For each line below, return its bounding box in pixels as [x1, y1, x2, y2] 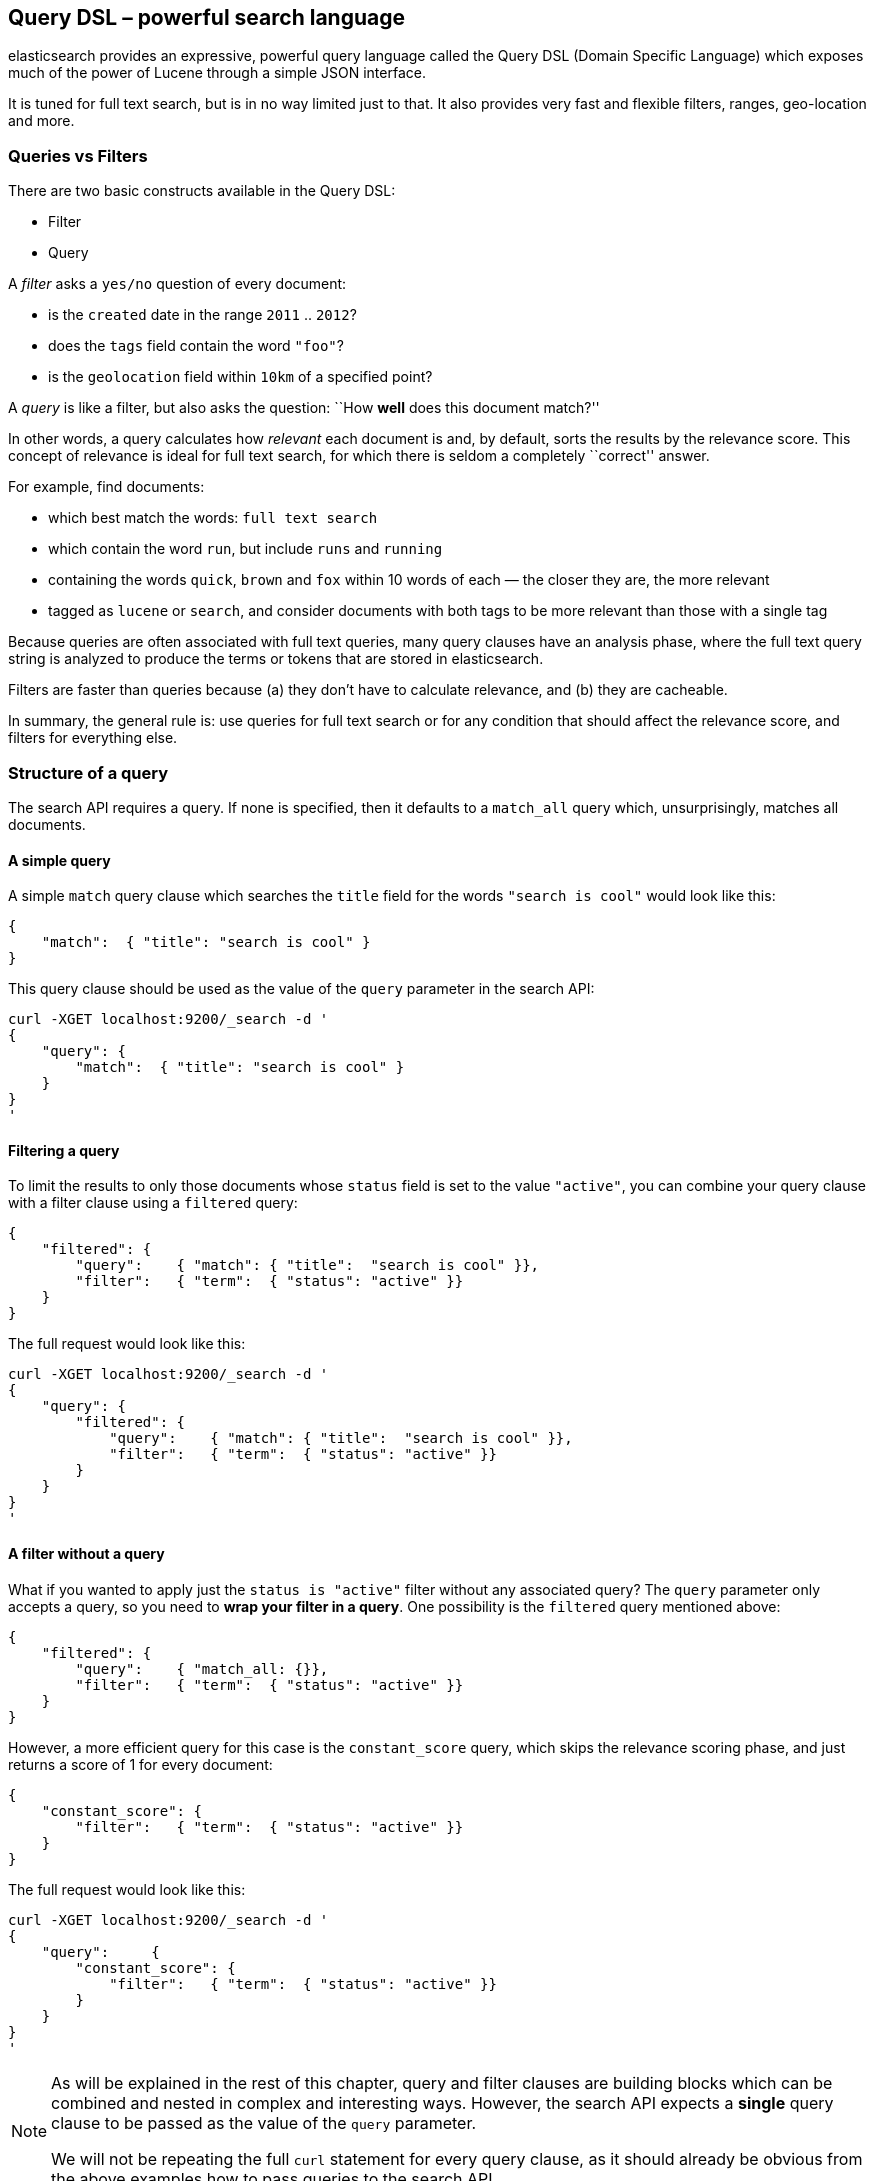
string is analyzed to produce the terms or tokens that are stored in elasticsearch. [8, 650, 544, 668]
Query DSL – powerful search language [8, 5, 405, 30]
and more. [8, 112, 75, 130]
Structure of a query [8, 762, 169, 783]
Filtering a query [8, 1141, 120, 1159]
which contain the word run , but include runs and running [48, 540, 443, 558]
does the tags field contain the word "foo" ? [48, 337, 344, 355]
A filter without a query [8, 1544, 165, 1562]
